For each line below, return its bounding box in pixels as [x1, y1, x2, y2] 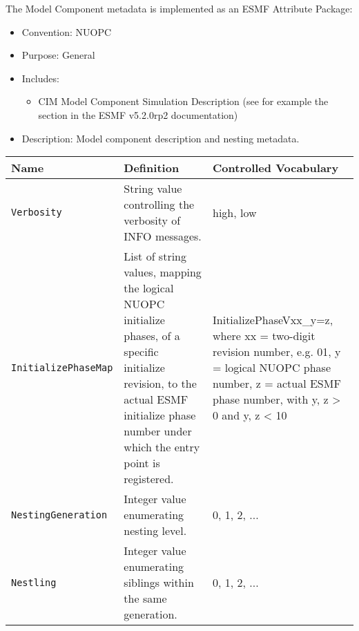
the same [124, 590, 167, 607]
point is [124, 455, 160, 471]
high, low [213, 204, 257, 220]
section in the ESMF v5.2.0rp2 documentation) [38, 107, 238, 122]
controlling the [124, 196, 195, 213]
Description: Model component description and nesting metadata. [21, 131, 300, 145]
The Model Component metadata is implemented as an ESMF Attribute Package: [6, 1, 353, 15]
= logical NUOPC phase [213, 359, 331, 376]
